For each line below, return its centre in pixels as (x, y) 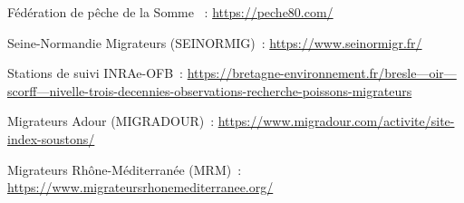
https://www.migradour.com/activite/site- (336, 121)
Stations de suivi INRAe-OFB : (96, 73)
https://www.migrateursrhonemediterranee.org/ (140, 187)
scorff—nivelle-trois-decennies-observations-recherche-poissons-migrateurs (210, 90)
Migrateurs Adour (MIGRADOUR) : (111, 121)
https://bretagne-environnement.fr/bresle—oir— (322, 73)
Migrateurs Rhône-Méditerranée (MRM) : (125, 169)
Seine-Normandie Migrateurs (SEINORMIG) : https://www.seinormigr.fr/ (215, 42)
